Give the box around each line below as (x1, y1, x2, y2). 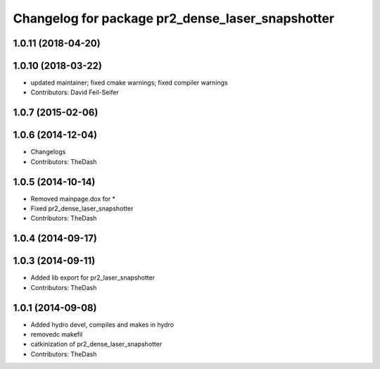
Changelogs (30, 148, 66, 156)
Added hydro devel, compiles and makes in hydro (30, 320, 175, 329)
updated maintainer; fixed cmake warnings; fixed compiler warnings (30, 78, 228, 87)
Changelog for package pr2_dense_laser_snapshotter (13, 11, 334, 26)
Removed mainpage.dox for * (30, 194, 116, 203)
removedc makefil (30, 330, 83, 339)
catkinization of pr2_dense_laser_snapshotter (30, 340, 163, 349)
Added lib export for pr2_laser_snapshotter (30, 273, 155, 282)
